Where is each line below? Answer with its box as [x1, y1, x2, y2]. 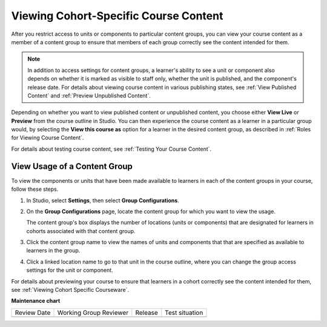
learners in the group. [26, 247, 81, 254]
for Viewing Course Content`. [11, 134, 84, 142]
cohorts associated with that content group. [26, 227, 136, 234]
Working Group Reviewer [57, 308, 129, 317]
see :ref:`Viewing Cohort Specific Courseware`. [11, 286, 130, 294]
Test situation [164, 308, 203, 317]
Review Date [15, 308, 51, 317]
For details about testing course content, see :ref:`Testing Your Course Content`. [11, 145, 212, 153]
